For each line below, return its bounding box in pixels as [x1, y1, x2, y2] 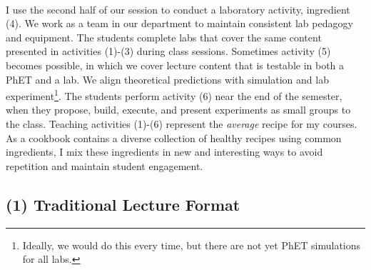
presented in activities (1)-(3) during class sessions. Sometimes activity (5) [6, 44, 331, 59]
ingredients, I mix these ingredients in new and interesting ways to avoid [6, 144, 323, 159]
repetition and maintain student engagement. [6, 158, 203, 173]
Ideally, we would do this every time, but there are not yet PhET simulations [22, 237, 361, 252]
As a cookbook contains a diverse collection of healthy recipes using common [6, 130, 342, 145]
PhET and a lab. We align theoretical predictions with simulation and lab [6, 71, 329, 86]
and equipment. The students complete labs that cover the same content [6, 29, 322, 44]
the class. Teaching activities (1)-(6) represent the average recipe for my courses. [6, 116, 357, 131]
